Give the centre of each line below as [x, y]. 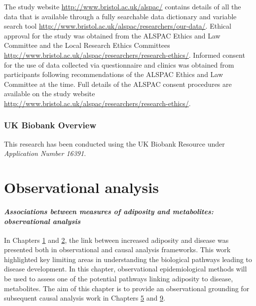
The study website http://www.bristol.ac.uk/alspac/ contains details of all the [123, 6]
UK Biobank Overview [50, 125]
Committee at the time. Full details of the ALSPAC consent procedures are [118, 84]
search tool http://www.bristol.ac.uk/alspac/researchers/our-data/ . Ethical [118, 26]
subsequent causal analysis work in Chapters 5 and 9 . [85, 298]
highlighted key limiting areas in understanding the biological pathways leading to [128, 259]
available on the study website [50, 94]
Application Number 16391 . [45, 153]
